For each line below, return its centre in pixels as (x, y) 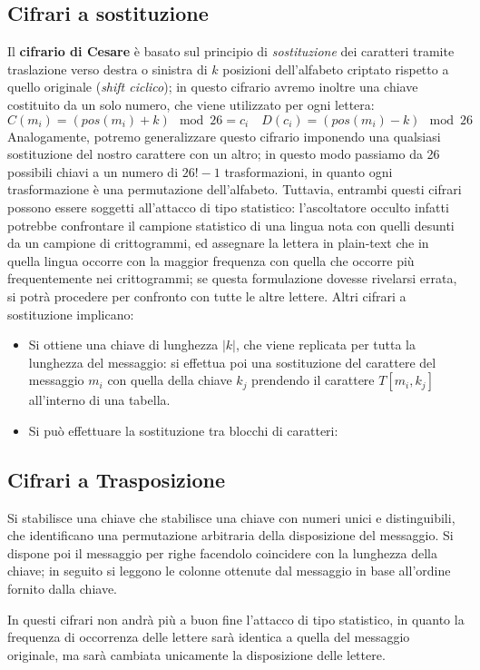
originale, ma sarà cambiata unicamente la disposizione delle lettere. (196, 654)
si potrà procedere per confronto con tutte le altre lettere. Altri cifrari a (207, 296)
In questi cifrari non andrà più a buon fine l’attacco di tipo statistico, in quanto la (236, 619)
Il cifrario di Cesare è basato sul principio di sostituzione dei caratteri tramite (231, 51)
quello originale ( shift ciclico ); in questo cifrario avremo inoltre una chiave (213, 87)
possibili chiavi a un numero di (93, 171)
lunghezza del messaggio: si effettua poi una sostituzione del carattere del (232, 362)
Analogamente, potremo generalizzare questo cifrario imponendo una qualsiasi (224, 136)
